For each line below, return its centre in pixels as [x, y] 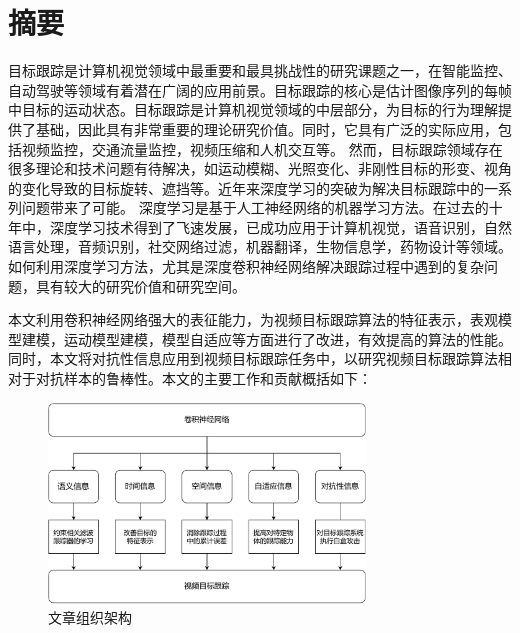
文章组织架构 [90, 617]
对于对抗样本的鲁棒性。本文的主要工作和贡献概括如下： [190, 378]
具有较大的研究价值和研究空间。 [140, 285]
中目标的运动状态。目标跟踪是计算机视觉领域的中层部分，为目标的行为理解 [253, 109]
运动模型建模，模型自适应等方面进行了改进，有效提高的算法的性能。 [287, 338]
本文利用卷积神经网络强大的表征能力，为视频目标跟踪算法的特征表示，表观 [253, 319]
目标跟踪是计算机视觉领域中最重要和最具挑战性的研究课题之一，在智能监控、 [260, 70]
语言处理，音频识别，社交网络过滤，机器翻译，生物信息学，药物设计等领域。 [260, 246]
